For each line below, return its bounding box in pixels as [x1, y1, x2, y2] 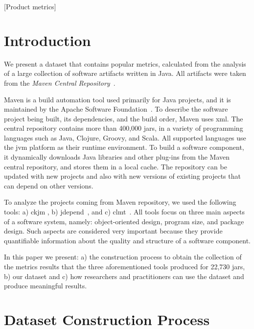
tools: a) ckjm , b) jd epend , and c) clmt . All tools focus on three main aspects [4, 207, 245, 217]
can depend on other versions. [4, 180, 93, 190]
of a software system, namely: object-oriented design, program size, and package [4, 216, 244, 226]
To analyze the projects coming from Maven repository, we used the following [4, 197, 236, 207]
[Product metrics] [4, 1, 56, 11]
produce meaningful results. [4, 281, 87, 291]
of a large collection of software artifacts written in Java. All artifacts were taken [4, 68, 246, 78]
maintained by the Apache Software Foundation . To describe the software [4, 104, 228, 114]
